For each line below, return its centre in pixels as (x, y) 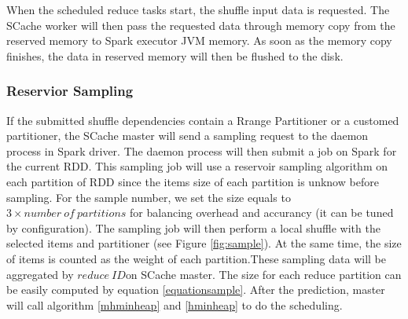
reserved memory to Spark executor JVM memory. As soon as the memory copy (199, 40)
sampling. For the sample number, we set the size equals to (149, 197)
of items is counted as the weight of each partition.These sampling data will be (196, 258)
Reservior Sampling (70, 91)
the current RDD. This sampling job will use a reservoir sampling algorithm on (197, 166)
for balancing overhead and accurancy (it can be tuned (262, 213)
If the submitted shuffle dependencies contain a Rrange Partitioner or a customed (203, 120)
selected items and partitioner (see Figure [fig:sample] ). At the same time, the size (204, 243)
